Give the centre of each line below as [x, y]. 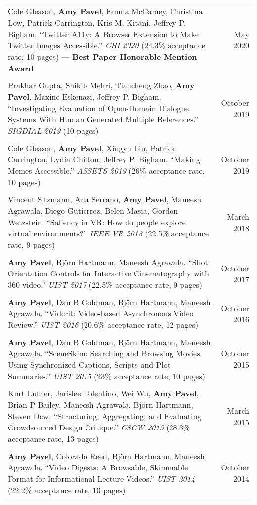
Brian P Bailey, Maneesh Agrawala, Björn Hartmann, [101, 405]
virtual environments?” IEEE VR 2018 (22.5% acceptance [108, 233]
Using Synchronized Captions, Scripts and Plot [89, 365]
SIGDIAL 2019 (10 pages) [53, 131]
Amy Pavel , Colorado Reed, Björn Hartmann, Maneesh [106, 456]
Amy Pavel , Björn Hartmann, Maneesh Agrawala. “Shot [108, 262]
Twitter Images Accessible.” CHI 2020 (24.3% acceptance [107, 45]
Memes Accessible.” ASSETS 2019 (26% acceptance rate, [107, 171]
